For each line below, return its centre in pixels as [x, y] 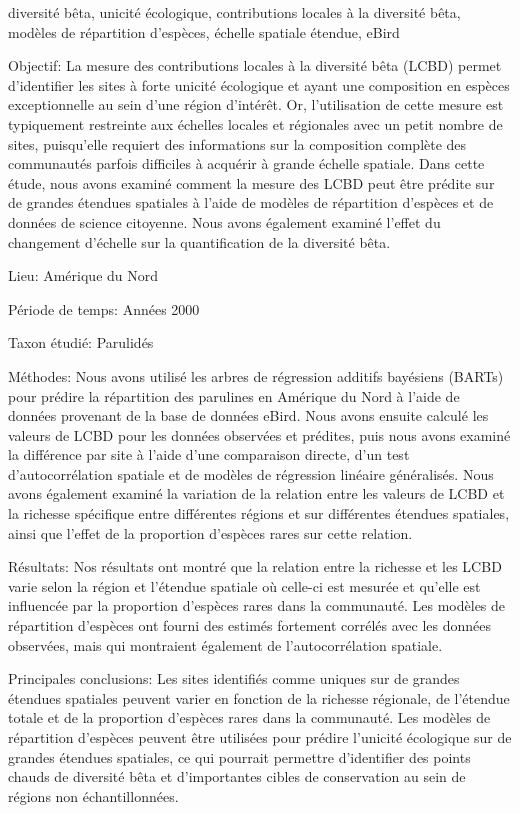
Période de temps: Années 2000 [104, 308]
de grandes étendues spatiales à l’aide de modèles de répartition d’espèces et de [251, 202]
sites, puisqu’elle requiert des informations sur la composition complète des [237, 143]
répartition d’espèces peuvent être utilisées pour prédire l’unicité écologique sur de [260, 737]
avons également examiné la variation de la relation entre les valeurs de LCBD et [256, 493]
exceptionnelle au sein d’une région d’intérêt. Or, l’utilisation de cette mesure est [256, 104]
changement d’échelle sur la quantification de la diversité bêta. [199, 241]
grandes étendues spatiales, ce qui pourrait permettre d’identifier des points [239, 756]
